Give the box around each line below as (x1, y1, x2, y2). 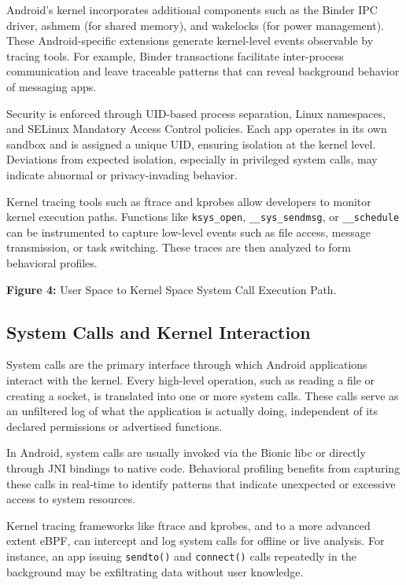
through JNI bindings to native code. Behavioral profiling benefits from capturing (6, 459, 400, 476)
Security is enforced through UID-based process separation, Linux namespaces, (6, 105, 386, 121)
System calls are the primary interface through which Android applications (6, 356, 367, 373)
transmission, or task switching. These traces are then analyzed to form (6, 239, 351, 256)
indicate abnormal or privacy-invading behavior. (6, 166, 238, 182)
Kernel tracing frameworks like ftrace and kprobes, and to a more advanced (6, 517, 371, 533)
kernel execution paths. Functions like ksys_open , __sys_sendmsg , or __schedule (6, 208, 400, 225)
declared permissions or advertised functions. (6, 418, 223, 434)
